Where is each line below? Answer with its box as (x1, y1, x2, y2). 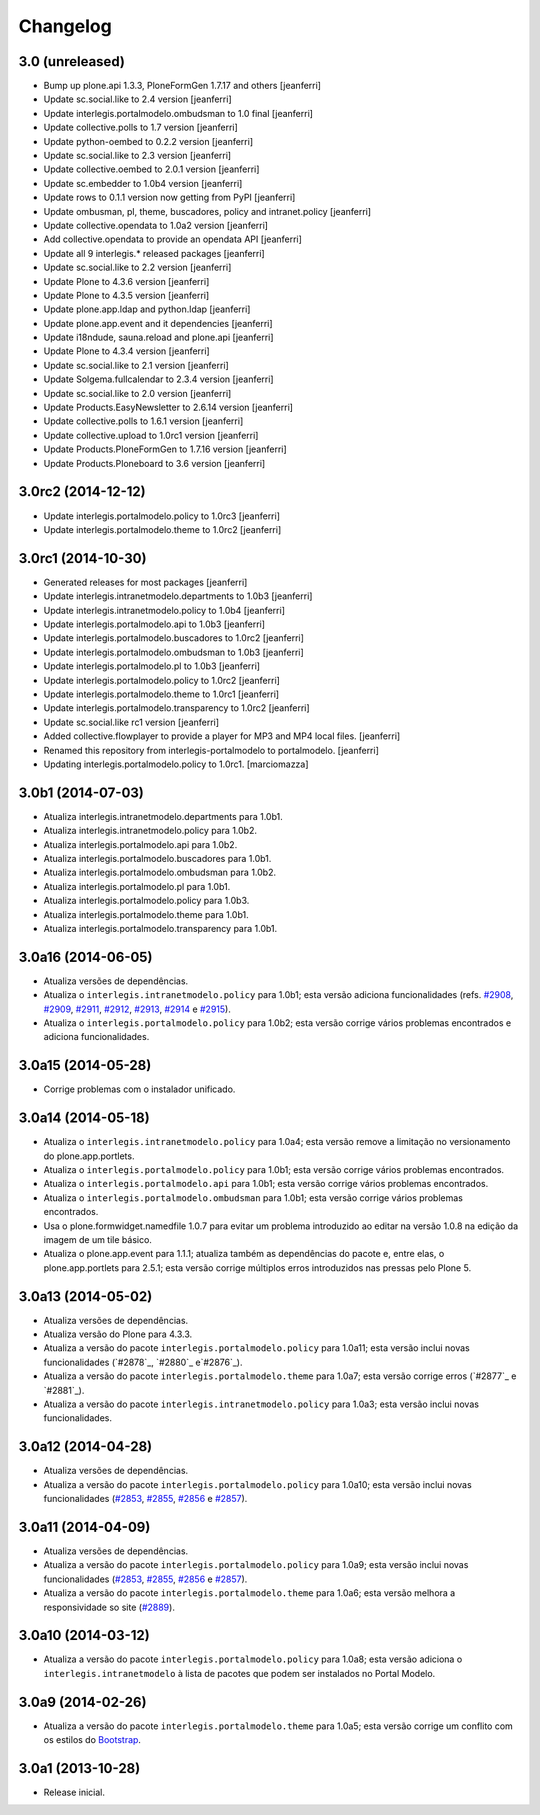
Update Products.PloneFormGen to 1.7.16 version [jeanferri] (43, 443, 287, 455)
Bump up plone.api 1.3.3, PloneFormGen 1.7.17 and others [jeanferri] (43, 80, 322, 92)
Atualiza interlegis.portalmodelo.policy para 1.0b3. (43, 895, 250, 907)
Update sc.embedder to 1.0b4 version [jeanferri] (43, 177, 243, 189)
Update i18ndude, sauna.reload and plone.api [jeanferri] (43, 331, 274, 344)
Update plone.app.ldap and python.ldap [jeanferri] (43, 303, 251, 315)
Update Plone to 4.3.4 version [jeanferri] (43, 345, 210, 357)
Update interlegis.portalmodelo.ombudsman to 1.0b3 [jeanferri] (43, 646, 304, 658)
